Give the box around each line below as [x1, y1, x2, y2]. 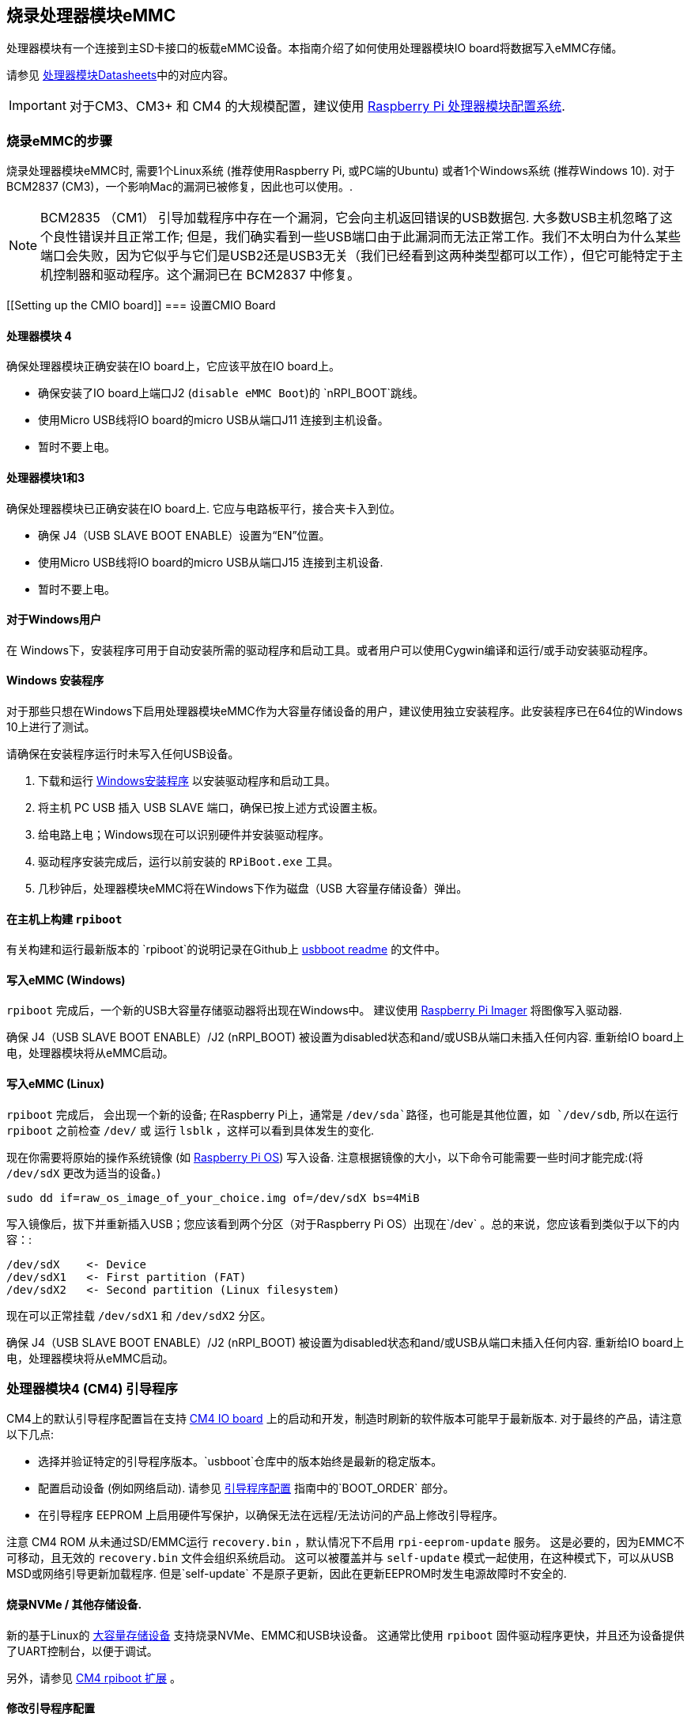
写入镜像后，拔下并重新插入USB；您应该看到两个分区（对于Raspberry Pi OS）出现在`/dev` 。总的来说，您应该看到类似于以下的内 [6, 1216, 680, 1230]
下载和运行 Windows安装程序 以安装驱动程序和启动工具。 [38, 774, 336, 788]
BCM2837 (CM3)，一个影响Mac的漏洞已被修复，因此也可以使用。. [6, 180, 353, 194]
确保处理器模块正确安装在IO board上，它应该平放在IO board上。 [6, 359, 340, 373]
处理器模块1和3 [6, 471, 85, 484]
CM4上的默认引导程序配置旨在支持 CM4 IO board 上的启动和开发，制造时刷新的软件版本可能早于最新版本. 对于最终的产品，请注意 [6, 1412, 682, 1426]
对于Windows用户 [6, 612, 101, 627]
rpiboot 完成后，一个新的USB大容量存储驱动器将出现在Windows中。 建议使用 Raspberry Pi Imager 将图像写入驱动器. [6, 1003, 622, 1018]
